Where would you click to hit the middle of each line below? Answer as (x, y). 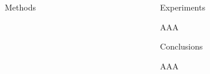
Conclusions (181, 46)
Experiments (183, 7)
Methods (20, 7)
